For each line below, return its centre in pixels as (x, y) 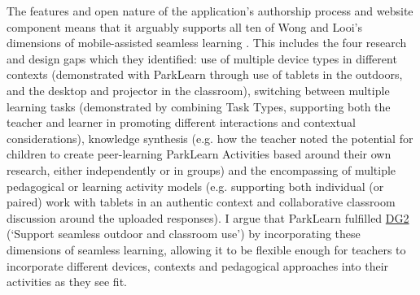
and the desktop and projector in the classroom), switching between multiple (198, 90)
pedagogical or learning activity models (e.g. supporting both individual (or (195, 186)
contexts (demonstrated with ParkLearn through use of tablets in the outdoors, (205, 74)
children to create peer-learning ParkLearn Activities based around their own (199, 154)
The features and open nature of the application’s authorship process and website (210, 11)
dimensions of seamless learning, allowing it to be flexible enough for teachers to (206, 249)
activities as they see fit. (67, 282)
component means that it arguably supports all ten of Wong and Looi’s (184, 26)
